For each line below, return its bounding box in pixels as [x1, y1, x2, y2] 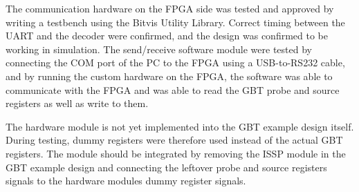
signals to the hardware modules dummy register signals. [6, 173, 246, 188]
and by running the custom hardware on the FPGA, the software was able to [6, 68, 333, 83]
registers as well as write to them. [6, 96, 149, 111]
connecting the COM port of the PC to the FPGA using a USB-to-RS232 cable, [6, 55, 345, 70]
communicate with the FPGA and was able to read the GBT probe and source [6, 82, 340, 97]
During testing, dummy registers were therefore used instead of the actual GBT [6, 133, 343, 147]
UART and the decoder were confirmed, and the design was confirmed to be [6, 28, 328, 43]
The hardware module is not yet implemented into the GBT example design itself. [6, 119, 354, 133]
